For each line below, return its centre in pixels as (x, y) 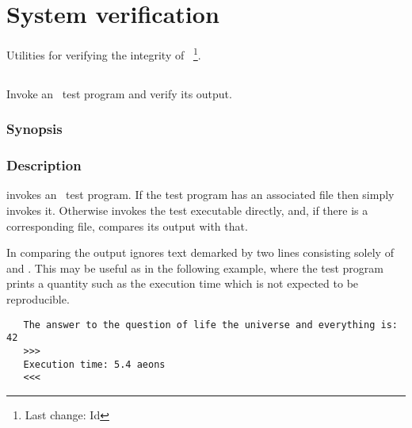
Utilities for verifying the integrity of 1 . (104, 53)
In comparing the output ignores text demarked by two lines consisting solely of (200, 252)
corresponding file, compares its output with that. (127, 225)
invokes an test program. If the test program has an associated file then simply (200, 195)
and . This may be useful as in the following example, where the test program (195, 267)
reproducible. (38, 298)
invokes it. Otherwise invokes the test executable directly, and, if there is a (187, 210)
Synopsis (34, 129)
